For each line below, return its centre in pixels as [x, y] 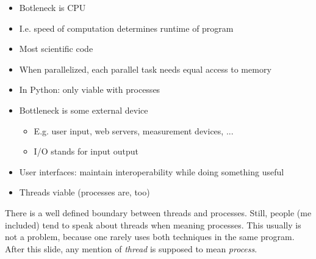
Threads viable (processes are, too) [84, 192]
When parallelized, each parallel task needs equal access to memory [145, 69]
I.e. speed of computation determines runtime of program [126, 28]
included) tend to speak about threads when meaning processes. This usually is [153, 224]
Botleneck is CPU [52, 7]
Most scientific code [56, 49]
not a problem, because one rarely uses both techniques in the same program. [150, 237]
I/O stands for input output [86, 151]
